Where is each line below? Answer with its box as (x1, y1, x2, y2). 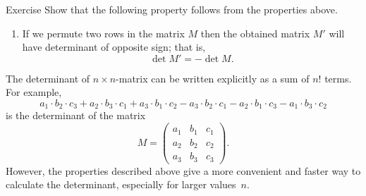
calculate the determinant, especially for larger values (6, 177, 236, 192)
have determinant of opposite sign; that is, (22, 39, 206, 54)
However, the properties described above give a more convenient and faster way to (6, 163, 361, 178)
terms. (324, 71, 352, 85)
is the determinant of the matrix (6, 108, 146, 123)
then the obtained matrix (200, 25, 310, 40)
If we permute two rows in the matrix (22, 25, 185, 40)
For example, (6, 85, 62, 99)
